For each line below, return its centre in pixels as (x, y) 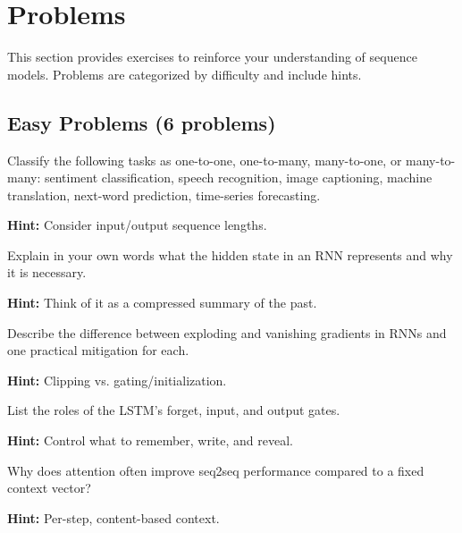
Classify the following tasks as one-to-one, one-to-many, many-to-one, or (205, 160)
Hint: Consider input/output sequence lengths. (137, 225)
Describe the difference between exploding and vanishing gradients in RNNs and (227, 332)
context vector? (49, 488)
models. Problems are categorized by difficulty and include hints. (185, 74)
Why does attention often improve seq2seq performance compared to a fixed (216, 470)
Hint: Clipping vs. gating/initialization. (117, 380)
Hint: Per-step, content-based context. (113, 517)
